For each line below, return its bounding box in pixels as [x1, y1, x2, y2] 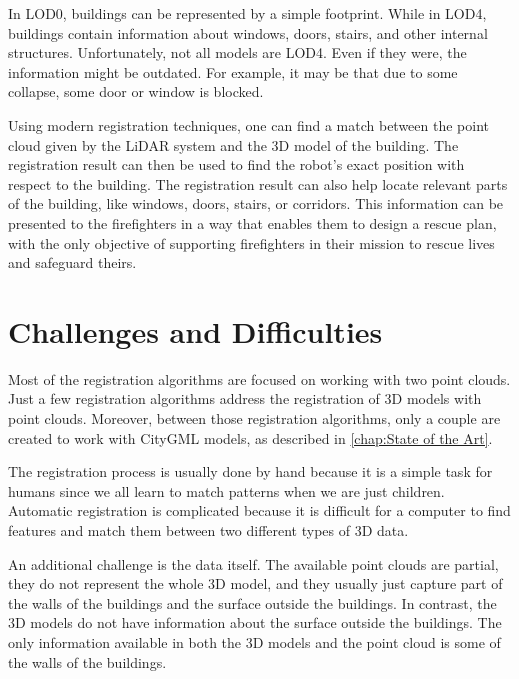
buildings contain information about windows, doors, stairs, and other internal [8, 22, 488, 43]
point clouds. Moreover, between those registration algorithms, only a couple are [8, 408, 501, 429]
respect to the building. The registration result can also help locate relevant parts [8, 173, 508, 194]
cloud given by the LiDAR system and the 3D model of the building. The [8, 134, 459, 155]
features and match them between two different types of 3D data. [8, 520, 409, 540]
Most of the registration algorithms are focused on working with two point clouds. [8, 368, 511, 389]
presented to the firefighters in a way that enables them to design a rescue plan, [8, 212, 497, 233]
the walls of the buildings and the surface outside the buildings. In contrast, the [8, 592, 497, 613]
